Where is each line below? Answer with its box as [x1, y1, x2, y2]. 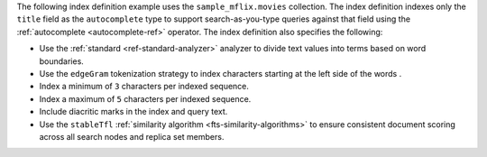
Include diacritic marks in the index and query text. [39, 106, 228, 117]
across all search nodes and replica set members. [39, 131, 225, 142]
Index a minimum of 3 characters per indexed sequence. [39, 81, 250, 92]
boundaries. [39, 55, 85, 67]
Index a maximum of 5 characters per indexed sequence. [39, 93, 252, 104]
